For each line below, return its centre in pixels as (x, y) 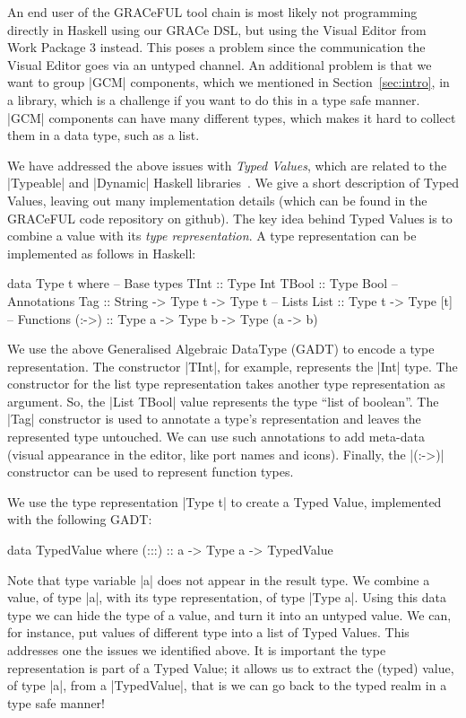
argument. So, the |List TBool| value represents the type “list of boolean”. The (223, 401)
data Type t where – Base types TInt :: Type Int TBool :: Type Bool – (203, 283)
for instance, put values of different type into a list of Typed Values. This (208, 632)
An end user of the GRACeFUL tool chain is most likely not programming (212, 12)
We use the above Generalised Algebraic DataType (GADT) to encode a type (221, 349)
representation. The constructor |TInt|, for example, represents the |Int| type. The (233, 366)
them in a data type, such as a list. (104, 135)
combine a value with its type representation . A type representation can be (212, 236)
